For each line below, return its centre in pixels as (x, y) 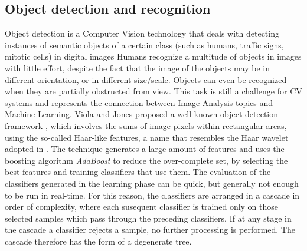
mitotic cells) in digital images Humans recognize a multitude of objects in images (153, 56)
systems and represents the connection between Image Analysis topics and (139, 102)
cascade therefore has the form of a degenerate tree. (98, 241)
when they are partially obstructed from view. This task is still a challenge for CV (153, 91)
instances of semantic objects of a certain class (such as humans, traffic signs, (144, 44)
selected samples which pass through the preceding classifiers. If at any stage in (148, 218)
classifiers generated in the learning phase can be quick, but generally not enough (152, 183)
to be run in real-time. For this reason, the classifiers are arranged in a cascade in (152, 195)
